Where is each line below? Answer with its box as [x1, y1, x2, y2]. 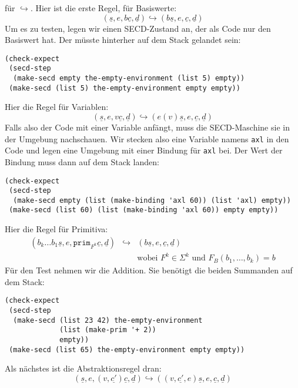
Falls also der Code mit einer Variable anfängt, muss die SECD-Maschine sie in [5, 121, 290, 133]
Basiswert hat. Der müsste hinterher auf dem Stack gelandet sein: [5, 34, 241, 46]
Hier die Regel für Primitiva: [5, 223, 108, 235]
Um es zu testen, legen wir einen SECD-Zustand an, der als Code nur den [5, 22, 271, 34]
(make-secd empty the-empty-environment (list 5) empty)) [13, 74, 245, 83]
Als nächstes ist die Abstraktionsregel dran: [5, 362, 162, 374]
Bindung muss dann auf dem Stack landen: [5, 155, 159, 168]
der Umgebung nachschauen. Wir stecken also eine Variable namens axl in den [5, 132, 289, 145]
